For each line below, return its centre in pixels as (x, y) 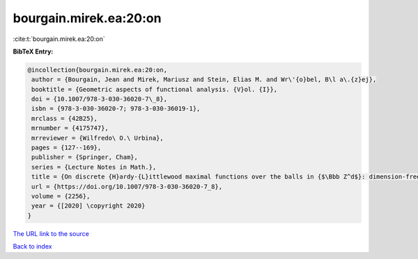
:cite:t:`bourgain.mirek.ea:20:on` (59, 39)
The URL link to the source (51, 233)
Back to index (32, 247)
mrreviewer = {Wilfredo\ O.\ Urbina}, (98, 138)
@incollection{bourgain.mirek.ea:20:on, (97, 70)
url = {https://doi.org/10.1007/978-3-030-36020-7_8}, (127, 186)
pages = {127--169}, (67, 148)
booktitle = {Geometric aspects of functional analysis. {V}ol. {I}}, (155, 89)
